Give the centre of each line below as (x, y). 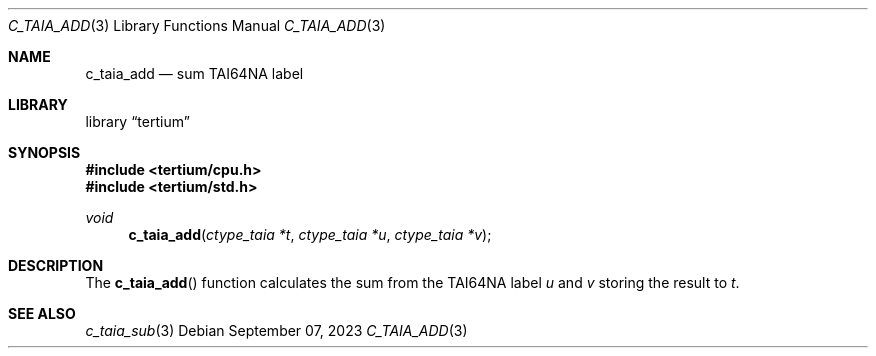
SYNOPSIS (44, 152)
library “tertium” (137, 121)
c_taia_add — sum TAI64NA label (194, 73)
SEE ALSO (42, 313)
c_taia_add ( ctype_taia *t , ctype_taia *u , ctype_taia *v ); (310, 234)
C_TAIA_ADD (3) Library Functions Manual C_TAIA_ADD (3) (197, 25)
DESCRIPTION (56, 265)
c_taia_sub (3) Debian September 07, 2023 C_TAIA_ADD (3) (276, 330)
